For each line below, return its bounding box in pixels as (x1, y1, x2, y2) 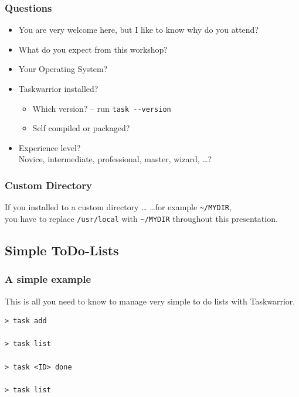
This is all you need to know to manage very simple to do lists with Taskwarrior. (5, 295, 295, 307)
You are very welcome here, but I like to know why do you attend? (18, 23, 259, 36)
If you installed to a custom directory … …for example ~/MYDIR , (5, 201, 232, 213)
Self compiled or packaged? (32, 122, 130, 134)
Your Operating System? (18, 63, 108, 75)
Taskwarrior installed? (18, 83, 98, 94)
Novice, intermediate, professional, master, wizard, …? (18, 153, 212, 165)
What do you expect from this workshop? (18, 43, 168, 55)
